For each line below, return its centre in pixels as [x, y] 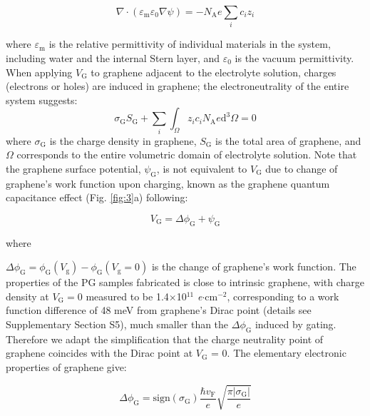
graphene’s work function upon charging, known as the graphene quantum [168, 183]
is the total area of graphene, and [288, 140]
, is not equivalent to [202, 168]
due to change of [302, 168]
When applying [39, 72]
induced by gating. [296, 324]
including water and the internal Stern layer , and [113, 57]
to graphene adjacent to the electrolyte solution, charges [214, 72]
